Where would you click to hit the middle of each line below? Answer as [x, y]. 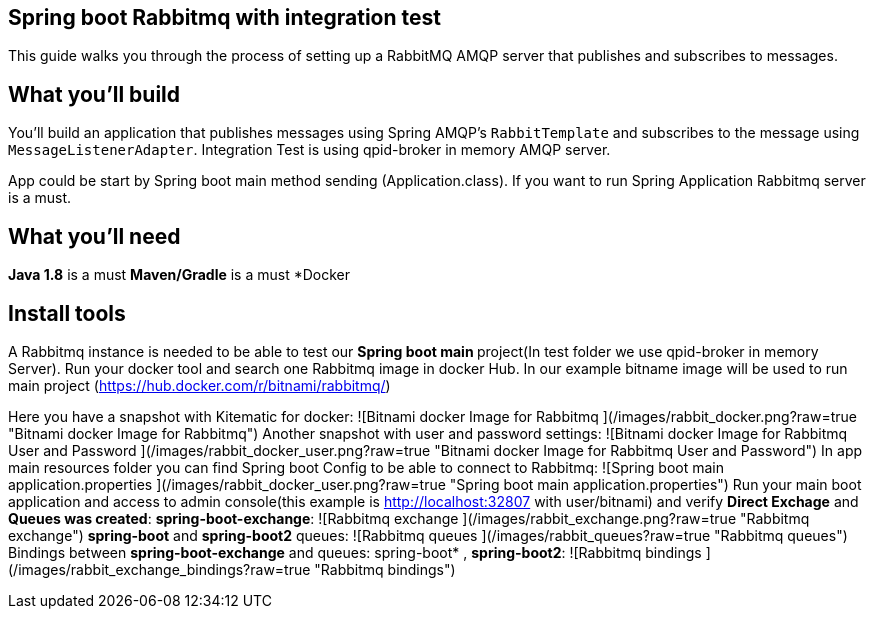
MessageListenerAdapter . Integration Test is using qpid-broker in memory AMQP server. [309, 150]
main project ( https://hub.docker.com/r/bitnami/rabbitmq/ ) [199, 385]
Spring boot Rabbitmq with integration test [224, 17]
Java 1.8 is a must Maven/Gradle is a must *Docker [179, 275]
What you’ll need [94, 236]
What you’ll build [94, 94]
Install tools [67, 313]
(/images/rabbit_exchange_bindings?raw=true [159, 569]
